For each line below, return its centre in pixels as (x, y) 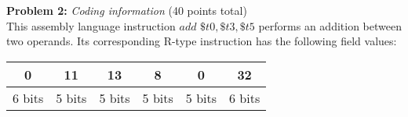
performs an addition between (330, 25)
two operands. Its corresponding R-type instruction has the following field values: (202, 41)
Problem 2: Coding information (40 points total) (127, 10)
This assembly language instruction (91, 25)
